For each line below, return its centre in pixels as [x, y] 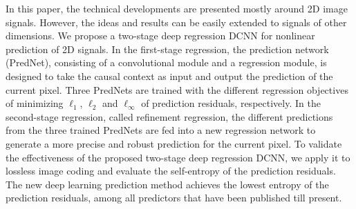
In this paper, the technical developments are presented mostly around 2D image [177, 8]
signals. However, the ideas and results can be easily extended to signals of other [176, 22]
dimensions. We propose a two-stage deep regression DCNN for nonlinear [160, 36]
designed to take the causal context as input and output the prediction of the [169, 76]
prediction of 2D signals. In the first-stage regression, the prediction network [167, 49]
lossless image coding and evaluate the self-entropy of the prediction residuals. [171, 171]
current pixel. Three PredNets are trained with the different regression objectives [177, 89]
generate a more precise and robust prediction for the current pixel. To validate [174, 143]
